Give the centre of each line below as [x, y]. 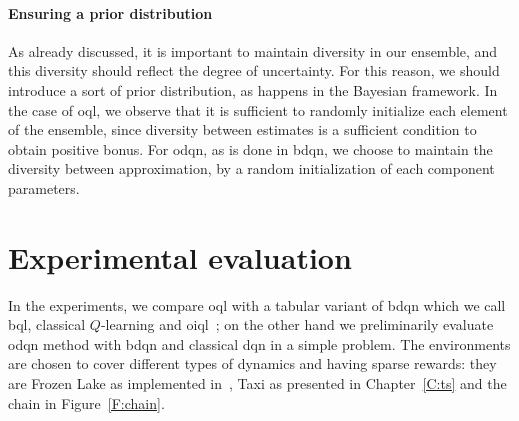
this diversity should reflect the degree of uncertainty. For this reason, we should [254, 70]
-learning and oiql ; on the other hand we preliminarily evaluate [297, 324]
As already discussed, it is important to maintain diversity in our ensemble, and [253, 50]
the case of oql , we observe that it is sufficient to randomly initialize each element [258, 109]
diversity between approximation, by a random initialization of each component [251, 168]
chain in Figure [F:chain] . [86, 402]
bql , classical [47, 324]
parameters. [44, 187]
